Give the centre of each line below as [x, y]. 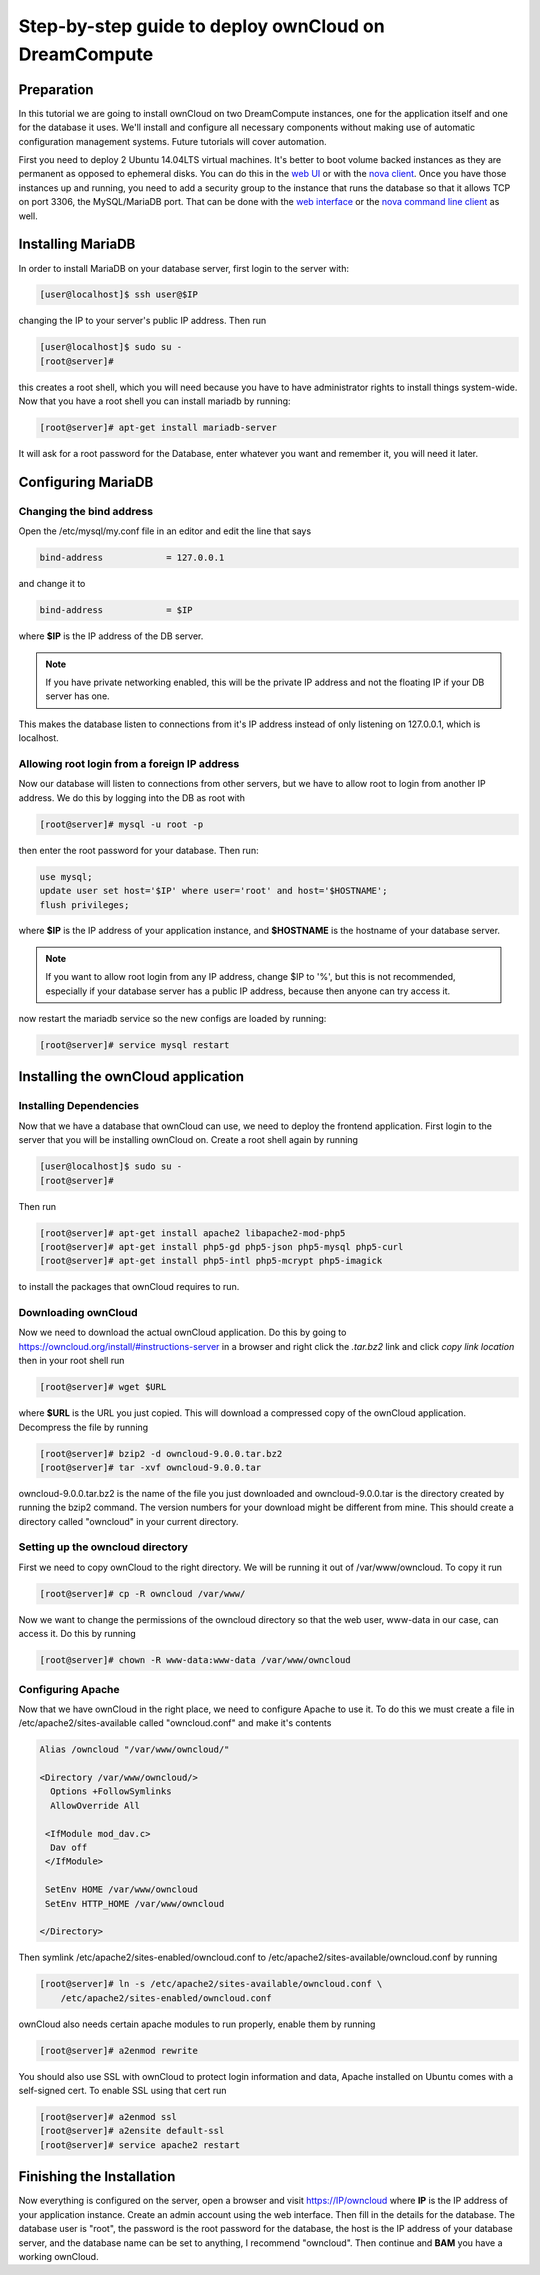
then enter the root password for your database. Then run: [138, 850]
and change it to [52, 584]
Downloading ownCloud [78, 1313]
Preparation [56, 89]
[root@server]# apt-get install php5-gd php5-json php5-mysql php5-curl [221, 1246]
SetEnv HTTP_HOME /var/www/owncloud [135, 1903]
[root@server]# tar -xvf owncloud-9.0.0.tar [150, 1467]
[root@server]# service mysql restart [134, 1045]
